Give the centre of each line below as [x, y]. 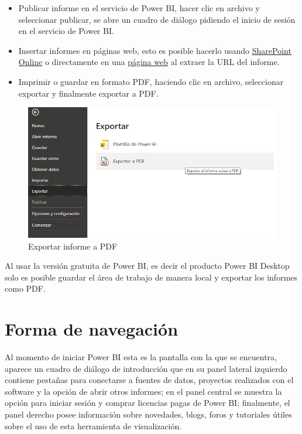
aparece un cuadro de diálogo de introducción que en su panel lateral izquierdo [146, 368]
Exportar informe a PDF [73, 246]
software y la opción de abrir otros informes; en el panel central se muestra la [143, 391]
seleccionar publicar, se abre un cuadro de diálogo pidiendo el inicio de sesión [157, 19]
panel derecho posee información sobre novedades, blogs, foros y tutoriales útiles [148, 414]
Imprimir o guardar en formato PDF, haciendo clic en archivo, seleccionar [151, 81]
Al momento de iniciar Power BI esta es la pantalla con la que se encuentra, [141, 357]
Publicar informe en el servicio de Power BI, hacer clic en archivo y [139, 8]
